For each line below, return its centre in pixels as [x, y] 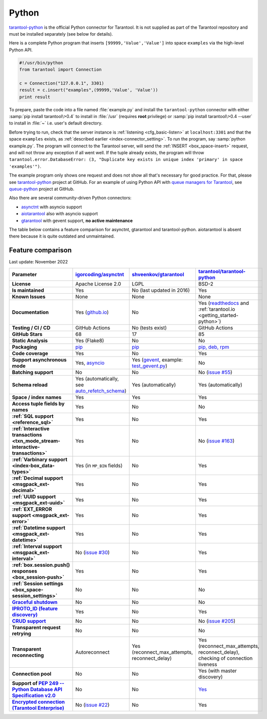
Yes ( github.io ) [92, 312]
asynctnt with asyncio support [52, 207]
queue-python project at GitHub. [42, 189]
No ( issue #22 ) [92, 705]
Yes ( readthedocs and [224, 303]
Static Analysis [30, 340]
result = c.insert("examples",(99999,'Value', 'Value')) [89, 90]
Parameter [24, 274]
